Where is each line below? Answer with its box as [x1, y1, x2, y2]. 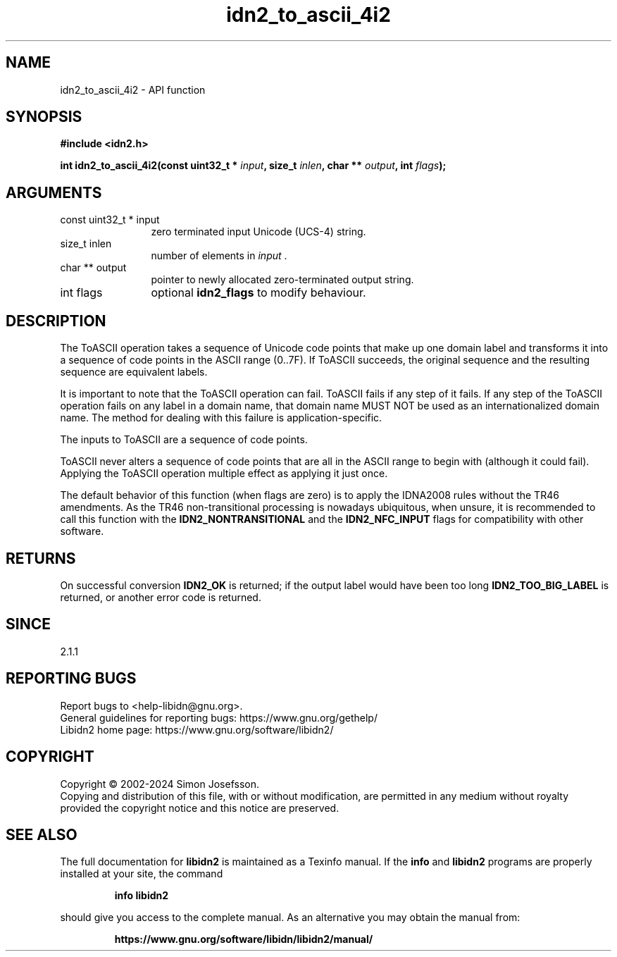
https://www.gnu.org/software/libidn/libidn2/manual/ [114, 933, 373, 946]
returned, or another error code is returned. [60, 591, 261, 603]
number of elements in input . [151, 249, 287, 262]
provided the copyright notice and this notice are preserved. [60, 801, 339, 814]
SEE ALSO [6, 825, 77, 844]
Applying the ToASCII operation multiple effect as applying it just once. [60, 467, 388, 480]
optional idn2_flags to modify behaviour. [151, 285, 366, 300]
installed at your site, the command [60, 868, 223, 880]
